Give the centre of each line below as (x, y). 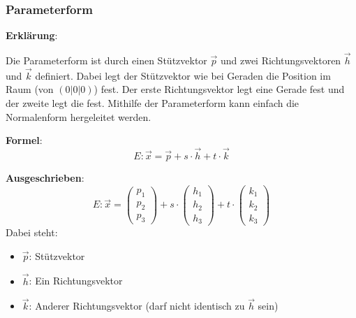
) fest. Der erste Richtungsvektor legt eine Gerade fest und (219, 89)
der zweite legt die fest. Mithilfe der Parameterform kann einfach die (153, 103)
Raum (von (30, 89)
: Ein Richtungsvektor (76, 281)
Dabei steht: (32, 232)
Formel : (24, 140)
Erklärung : (32, 35)
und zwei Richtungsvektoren (281, 60)
